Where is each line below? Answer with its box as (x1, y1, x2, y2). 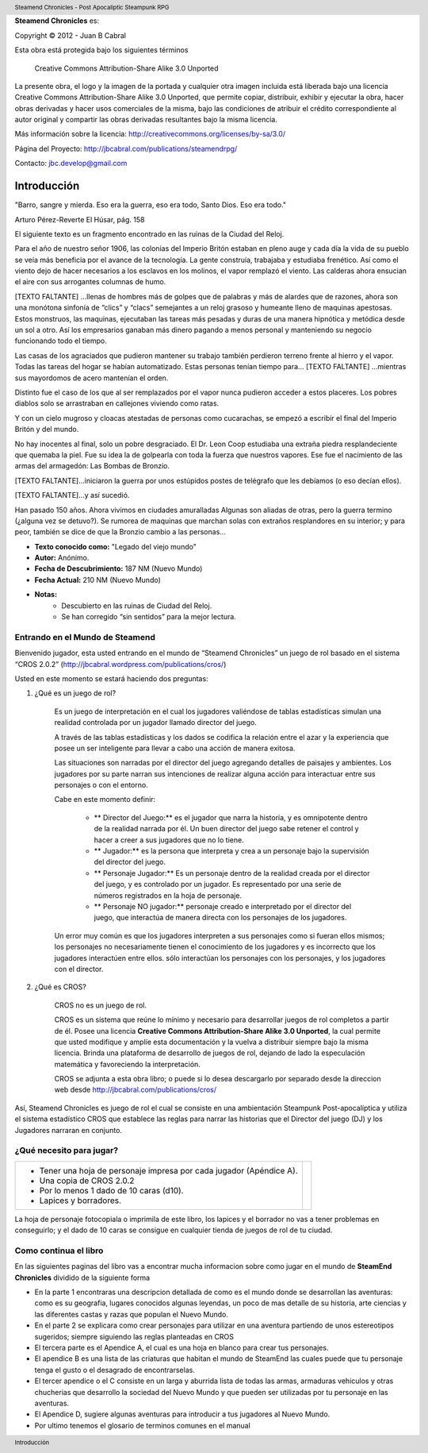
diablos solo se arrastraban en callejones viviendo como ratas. (14, 399, 220, 408)
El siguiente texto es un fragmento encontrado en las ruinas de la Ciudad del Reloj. (14, 229, 285, 238)
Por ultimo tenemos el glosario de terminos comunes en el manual (34, 1420, 251, 1430)
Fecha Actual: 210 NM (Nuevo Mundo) (34, 575, 162, 584)
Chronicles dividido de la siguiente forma (14, 1273, 151, 1282)
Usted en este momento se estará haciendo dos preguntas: (14, 673, 209, 683)
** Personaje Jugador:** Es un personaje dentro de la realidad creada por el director (94, 868, 370, 877)
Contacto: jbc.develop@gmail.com (14, 159, 128, 168)
